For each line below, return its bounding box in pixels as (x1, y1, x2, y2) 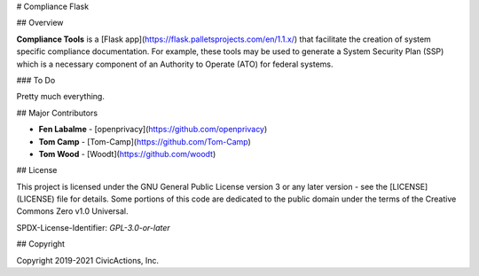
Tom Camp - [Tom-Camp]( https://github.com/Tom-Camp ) (38, 136, 252, 146)
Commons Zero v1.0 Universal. (16, 206, 129, 217)
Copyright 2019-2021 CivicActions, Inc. (16, 255, 160, 265)
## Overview (16, 18, 64, 28)
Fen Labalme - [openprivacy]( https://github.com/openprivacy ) (38, 124, 268, 135)
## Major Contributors (16, 107, 98, 118)
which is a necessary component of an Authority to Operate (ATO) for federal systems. (16, 59, 334, 69)
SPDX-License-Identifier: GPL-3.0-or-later (16, 222, 170, 233)
